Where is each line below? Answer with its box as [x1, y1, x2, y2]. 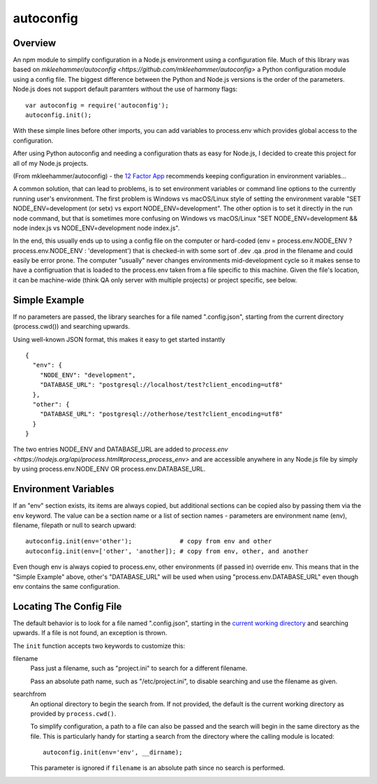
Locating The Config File [13, 600, 122, 612]
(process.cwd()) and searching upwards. [13, 322, 131, 331]
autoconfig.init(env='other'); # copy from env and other [25, 537, 272, 546]
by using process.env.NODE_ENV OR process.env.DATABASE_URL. [13, 465, 206, 473]
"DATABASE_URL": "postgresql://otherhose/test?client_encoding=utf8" [39, 410, 283, 418]
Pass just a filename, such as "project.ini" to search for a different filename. [30, 664, 248, 673]
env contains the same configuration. [13, 582, 120, 590]
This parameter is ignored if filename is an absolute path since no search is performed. [30, 764, 286, 772]
